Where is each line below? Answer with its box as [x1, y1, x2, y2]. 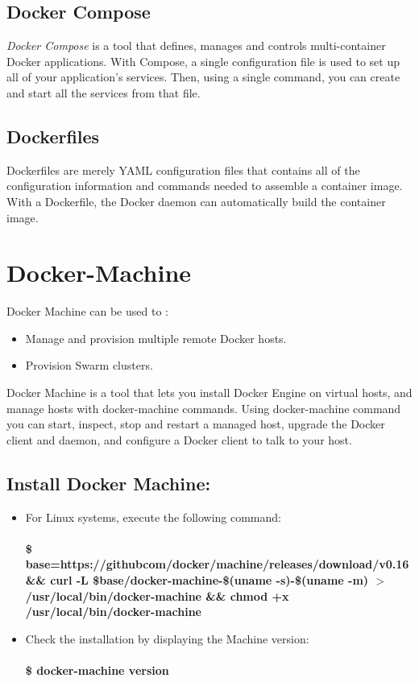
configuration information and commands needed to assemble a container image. [6, 177, 403, 194]
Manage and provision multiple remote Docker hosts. [25, 329, 287, 346]
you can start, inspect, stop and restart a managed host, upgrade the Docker [6, 415, 385, 432]
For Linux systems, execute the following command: [25, 508, 281, 525]
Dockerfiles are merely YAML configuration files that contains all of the [6, 161, 360, 178]
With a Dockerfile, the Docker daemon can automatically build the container [6, 192, 386, 209]
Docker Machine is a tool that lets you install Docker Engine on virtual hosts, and [6, 384, 413, 401]
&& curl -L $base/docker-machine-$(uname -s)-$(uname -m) [25, 572, 369, 589]
